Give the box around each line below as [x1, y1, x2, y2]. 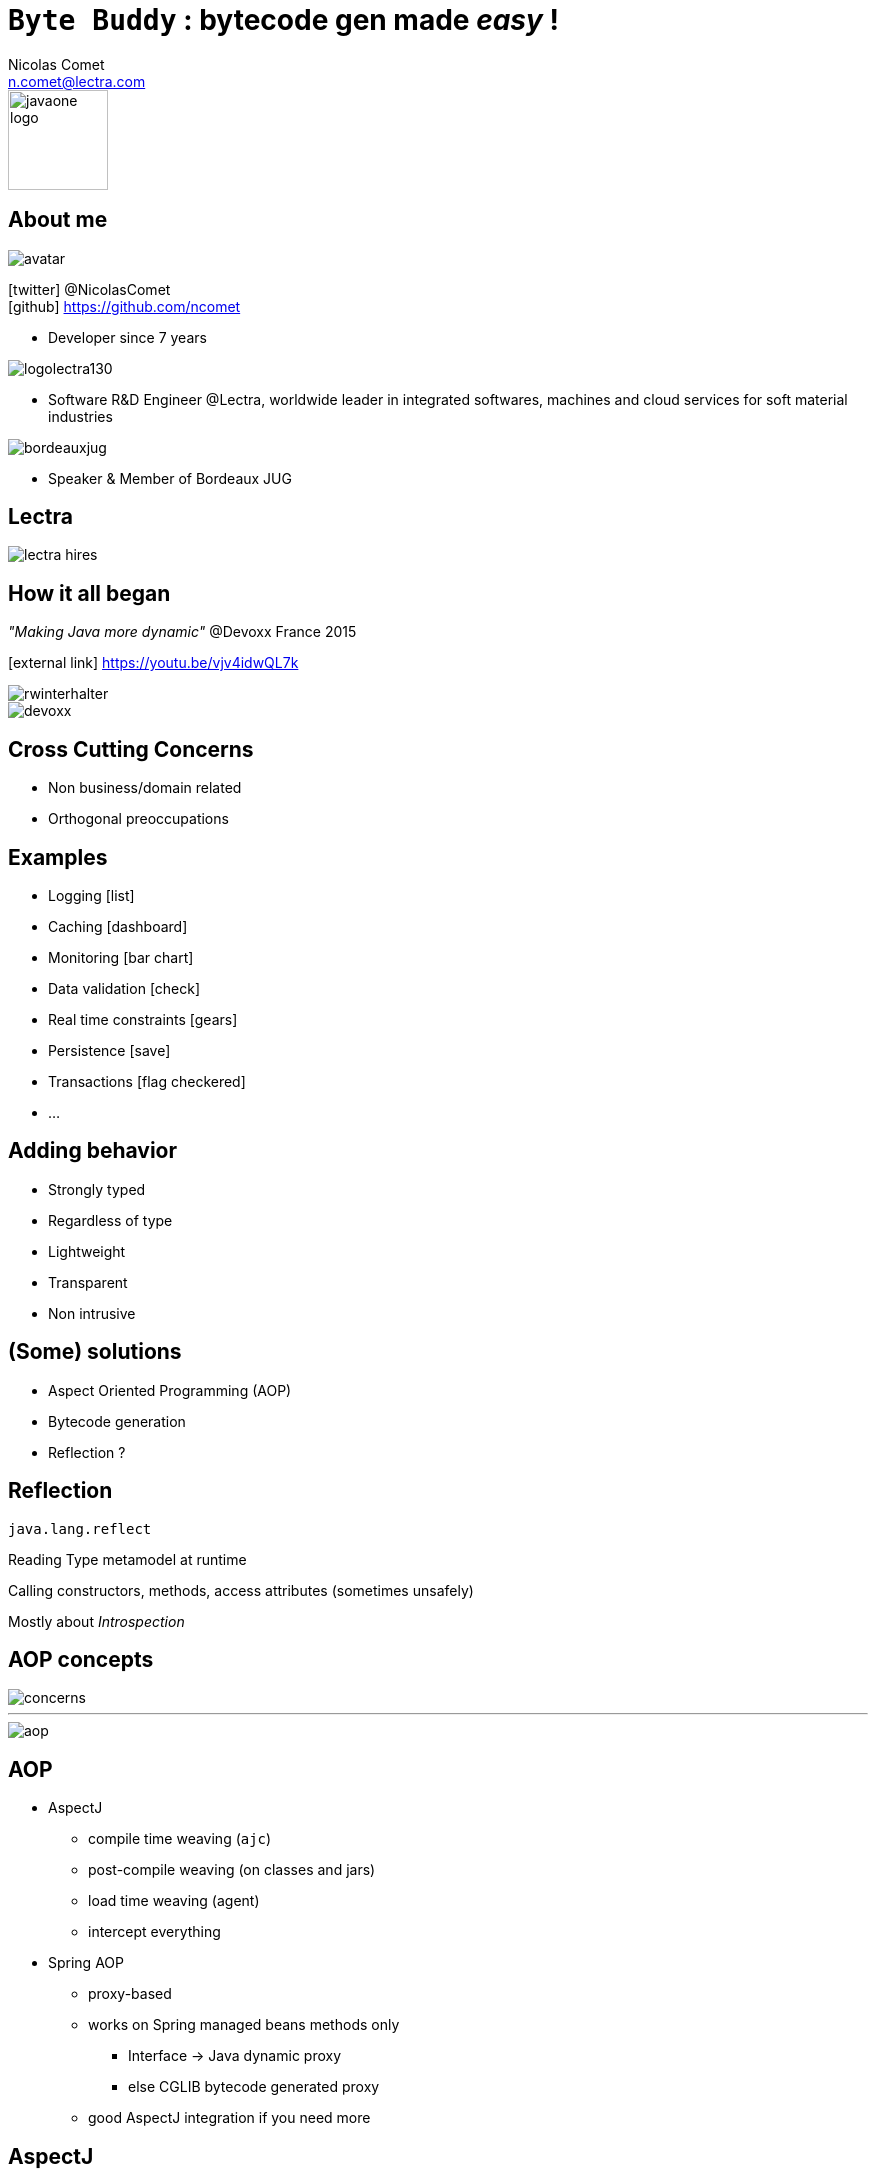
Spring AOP [48, 1954, 124, 1972]
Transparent [48, 1273, 128, 1291]
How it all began [8, 580, 171, 606]
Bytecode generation [48, 1412, 186, 1430]
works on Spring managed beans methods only [88, 2016, 400, 2034]
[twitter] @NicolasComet [8, 280, 171, 298]
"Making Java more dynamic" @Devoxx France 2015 [8, 623, 357, 641]
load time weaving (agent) [88, 1892, 260, 1910]
